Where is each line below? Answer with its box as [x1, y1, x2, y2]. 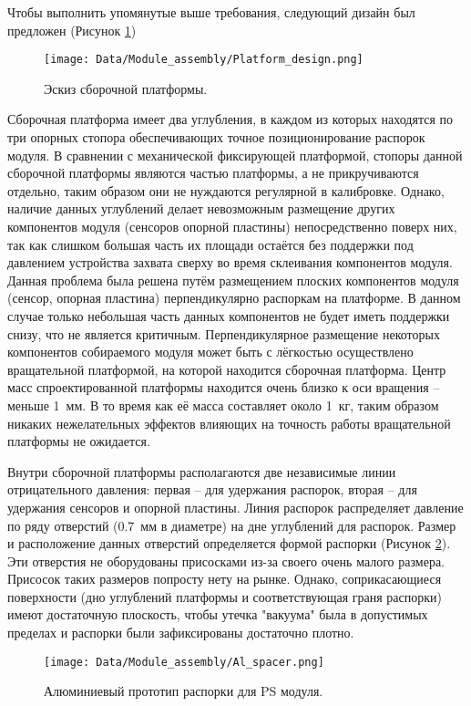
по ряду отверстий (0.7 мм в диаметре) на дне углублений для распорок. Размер [7, 515, 456, 535]
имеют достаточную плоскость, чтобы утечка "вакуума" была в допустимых [7, 605, 428, 624]
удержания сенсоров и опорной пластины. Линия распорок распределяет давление [7, 497, 464, 516]
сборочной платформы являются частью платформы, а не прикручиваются [7, 163, 419, 182]
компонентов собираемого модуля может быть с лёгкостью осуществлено [7, 342, 414, 361]
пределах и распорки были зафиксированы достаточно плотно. [7, 623, 354, 642]
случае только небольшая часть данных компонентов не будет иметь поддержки [7, 306, 450, 325]
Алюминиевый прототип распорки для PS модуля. [44, 681, 323, 701]
